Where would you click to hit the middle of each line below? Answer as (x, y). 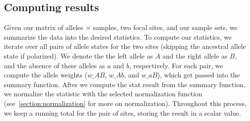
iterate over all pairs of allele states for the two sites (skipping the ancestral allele (125, 46)
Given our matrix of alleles (44, 27)
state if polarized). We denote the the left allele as (79, 55)
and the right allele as (195, 55)
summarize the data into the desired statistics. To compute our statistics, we (118, 37)
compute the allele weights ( (46, 75)
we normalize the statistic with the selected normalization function (103, 94)
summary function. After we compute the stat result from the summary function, (125, 84)
